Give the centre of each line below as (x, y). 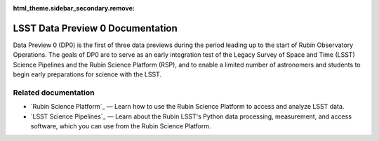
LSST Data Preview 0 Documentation (95, 28)
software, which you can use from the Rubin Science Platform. (121, 126)
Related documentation (54, 93)
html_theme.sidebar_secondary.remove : (74, 8)
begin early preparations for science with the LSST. (87, 74)
